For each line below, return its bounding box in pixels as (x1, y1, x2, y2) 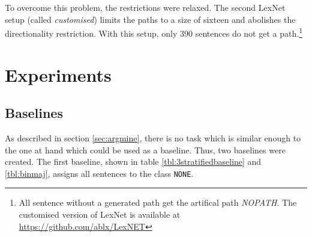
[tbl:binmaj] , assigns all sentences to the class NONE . (5, 167, 194, 179)
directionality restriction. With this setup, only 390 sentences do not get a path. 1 (5, 25, 302, 39)
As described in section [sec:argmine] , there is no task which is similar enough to (5, 132, 301, 144)
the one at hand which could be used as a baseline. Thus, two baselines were (5, 143, 286, 156)
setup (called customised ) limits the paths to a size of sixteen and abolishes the (5, 13, 296, 25)
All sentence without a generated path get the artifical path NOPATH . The (19, 196, 297, 209)
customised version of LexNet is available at (19, 208, 181, 221)
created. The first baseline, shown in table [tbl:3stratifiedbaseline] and (5, 155, 262, 168)
